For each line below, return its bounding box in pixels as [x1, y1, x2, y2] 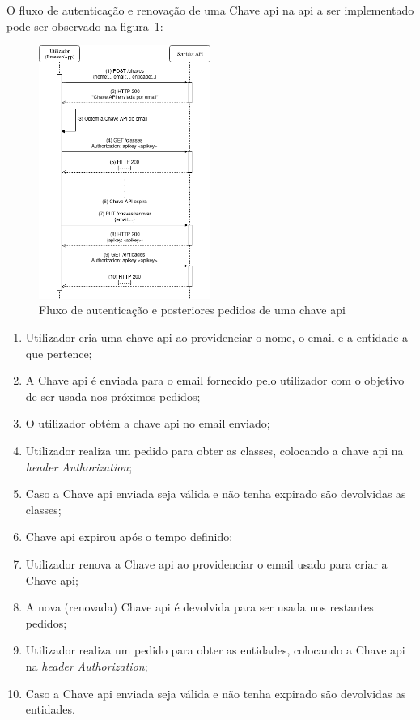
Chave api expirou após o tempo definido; [25, 528, 233, 545]
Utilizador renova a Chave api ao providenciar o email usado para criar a [25, 556, 388, 573]
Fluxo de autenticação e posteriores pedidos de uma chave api [39, 301, 346, 318]
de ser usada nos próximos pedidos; [25, 387, 201, 404]
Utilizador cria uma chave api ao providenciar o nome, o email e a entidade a [25, 329, 409, 346]
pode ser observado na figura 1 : [6, 17, 163, 34]
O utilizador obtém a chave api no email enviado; [25, 415, 270, 432]
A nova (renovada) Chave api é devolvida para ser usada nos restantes [25, 599, 374, 616]
